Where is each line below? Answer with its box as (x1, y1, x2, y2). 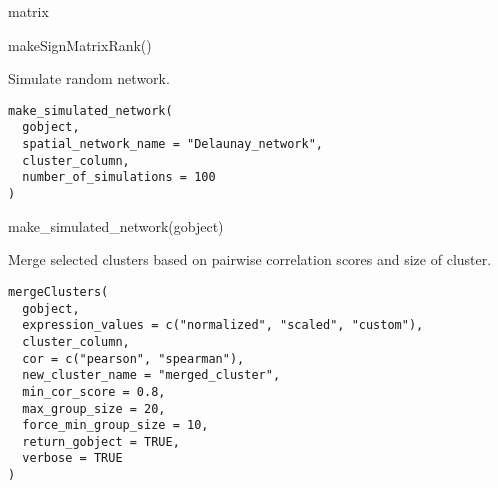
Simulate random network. (8, 68, 170, 89)
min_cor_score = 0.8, (22, 384, 166, 399)
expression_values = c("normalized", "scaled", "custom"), (22, 318, 424, 333)
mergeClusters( (8, 284, 109, 299)
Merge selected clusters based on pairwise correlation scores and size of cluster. (8, 249, 492, 270)
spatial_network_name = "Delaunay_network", (22, 137, 323, 152)
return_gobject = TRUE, (22, 434, 180, 449)
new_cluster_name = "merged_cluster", (22, 368, 281, 383)
